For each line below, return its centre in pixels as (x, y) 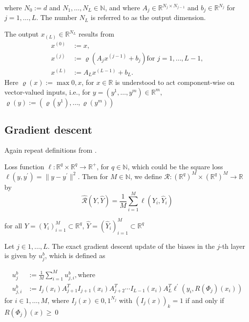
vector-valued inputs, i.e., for (47, 91)
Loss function (24, 166)
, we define (146, 176)
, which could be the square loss (175, 166)
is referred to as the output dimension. (148, 17)
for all (13, 225)
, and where (123, 7)
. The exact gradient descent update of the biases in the (131, 246)
